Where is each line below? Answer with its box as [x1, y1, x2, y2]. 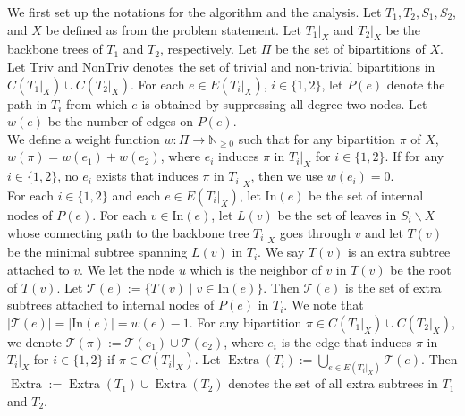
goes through [279, 223, 351, 242]
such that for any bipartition [238, 129, 395, 148]
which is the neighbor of [190, 259, 322, 278]
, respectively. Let [159, 39, 258, 58]
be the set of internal [309, 185, 424, 204]
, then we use [250, 166, 324, 185]
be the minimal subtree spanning [7, 242, 188, 261]
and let [365, 223, 403, 242]
